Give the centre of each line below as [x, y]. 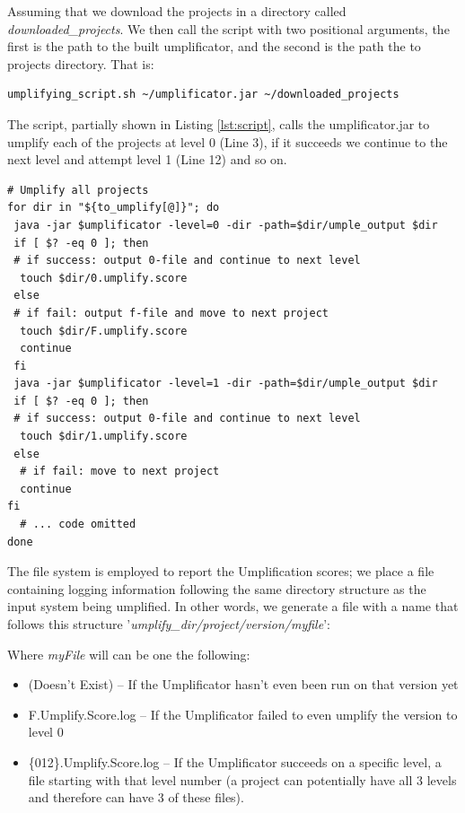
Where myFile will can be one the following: [129, 654]
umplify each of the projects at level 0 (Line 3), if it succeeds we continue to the [228, 141]
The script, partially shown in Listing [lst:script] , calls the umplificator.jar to [219, 123]
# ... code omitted [78, 525]
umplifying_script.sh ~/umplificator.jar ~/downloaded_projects [203, 95]
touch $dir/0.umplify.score [104, 278]
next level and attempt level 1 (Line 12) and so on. [147, 159]
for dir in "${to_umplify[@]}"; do [114, 208]
